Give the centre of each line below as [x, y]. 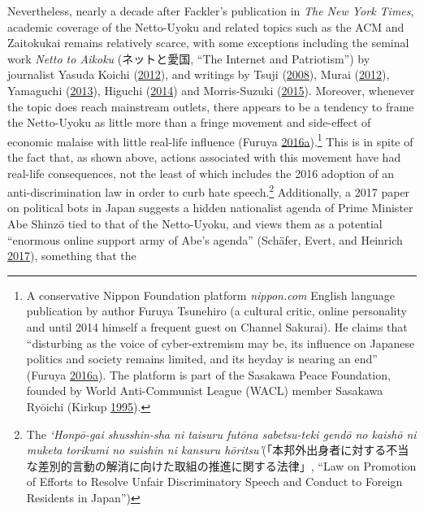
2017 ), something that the [72, 256]
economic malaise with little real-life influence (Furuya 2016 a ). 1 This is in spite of [210, 140]
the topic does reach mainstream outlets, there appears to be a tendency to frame [211, 106]
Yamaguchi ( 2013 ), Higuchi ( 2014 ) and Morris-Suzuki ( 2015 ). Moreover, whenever [211, 90]
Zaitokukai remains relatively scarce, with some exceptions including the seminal [208, 43]
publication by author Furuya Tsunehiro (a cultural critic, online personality [216, 311]
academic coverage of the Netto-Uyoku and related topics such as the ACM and [206, 26]
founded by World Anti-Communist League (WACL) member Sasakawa [205, 391]
